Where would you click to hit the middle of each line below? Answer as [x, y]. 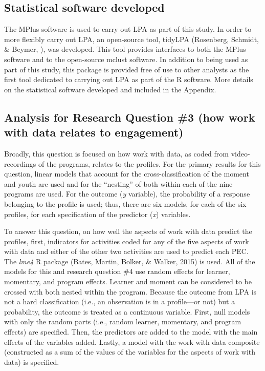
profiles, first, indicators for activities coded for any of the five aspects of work [127, 241]
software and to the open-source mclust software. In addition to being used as [126, 59]
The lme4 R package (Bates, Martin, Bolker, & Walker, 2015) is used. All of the [130, 261]
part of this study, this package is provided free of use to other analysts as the [127, 69]
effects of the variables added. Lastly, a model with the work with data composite [132, 341]
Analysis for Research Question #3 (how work [130, 117]
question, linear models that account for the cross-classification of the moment [127, 174]
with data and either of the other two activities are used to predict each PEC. [126, 251]
